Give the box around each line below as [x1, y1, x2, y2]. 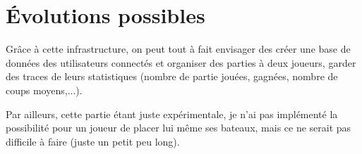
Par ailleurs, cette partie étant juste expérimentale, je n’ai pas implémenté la [6, 106, 338, 121]
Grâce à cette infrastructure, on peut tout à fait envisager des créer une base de [6, 41, 351, 56]
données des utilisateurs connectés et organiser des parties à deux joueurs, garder [6, 55, 356, 70]
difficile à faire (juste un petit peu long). [6, 134, 180, 148]
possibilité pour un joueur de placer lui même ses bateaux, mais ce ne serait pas [6, 120, 351, 135]
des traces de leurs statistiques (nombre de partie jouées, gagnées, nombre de [6, 69, 338, 84]
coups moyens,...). [6, 82, 83, 97]
